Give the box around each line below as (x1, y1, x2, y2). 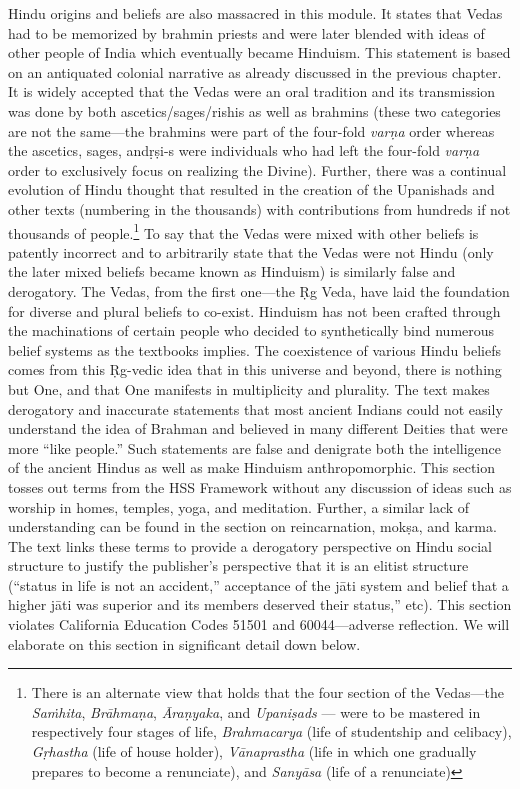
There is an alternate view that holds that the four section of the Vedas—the (31, 682, 504, 703)
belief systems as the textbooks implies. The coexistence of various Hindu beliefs (8, 339, 502, 360)
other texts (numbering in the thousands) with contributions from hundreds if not (8, 198, 511, 219)
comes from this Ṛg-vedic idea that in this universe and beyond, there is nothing (8, 359, 502, 380)
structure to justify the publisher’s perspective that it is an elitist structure (8, 555, 469, 576)
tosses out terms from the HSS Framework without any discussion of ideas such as (8, 476, 512, 497)
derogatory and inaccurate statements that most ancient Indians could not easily (8, 398, 503, 419)
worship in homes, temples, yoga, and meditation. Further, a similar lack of (8, 496, 470, 517)
